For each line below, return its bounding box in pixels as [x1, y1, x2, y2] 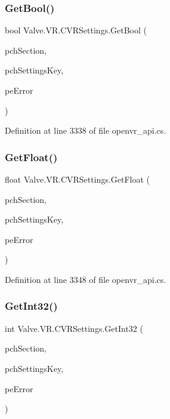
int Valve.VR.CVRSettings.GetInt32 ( [5, 322, 143, 334]
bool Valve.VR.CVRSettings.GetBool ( [5, 24, 147, 36]
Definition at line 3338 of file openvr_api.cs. [5, 124, 166, 137]
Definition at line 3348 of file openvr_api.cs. [5, 273, 166, 285]
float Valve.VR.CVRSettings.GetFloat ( [5, 173, 150, 185]
